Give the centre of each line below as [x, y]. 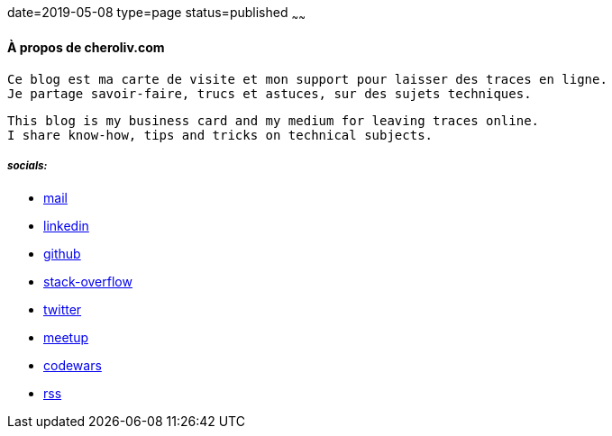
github [62, 253]
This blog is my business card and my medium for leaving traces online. [274, 121]
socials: [27, 166]
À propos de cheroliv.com [86, 48]
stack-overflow [88, 281]
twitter [63, 309]
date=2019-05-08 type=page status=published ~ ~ [156, 14]
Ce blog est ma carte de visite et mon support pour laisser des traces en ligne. [307, 80]
